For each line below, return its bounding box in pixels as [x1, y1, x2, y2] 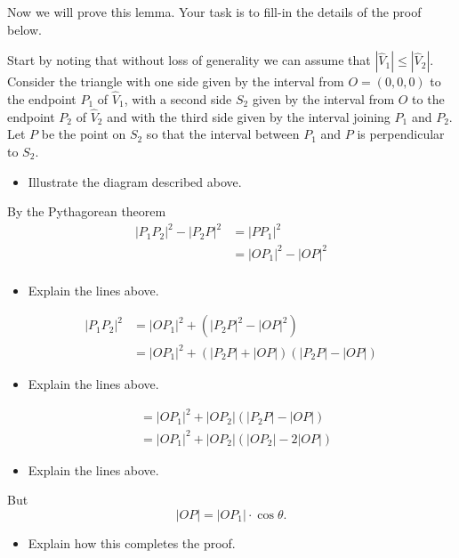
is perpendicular [357, 125, 445, 143]
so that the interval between [146, 125, 300, 143]
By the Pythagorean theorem [7, 202, 166, 221]
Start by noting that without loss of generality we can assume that [7, 51, 371, 69]
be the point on [41, 125, 126, 143]
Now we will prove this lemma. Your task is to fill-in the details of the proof [7, 3, 422, 20]
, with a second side [124, 90, 232, 108]
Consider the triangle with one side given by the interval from [7, 72, 344, 91]
